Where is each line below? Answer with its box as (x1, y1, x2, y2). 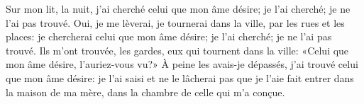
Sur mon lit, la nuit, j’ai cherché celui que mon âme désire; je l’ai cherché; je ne (6, 1, 351, 16)
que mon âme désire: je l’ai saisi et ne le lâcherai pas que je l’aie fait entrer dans (6, 70, 354, 85)
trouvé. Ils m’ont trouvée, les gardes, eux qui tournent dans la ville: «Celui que (6, 42, 349, 57)
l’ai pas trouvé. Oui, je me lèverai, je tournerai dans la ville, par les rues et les (6, 15, 345, 30)
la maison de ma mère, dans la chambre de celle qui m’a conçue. (6, 84, 285, 99)
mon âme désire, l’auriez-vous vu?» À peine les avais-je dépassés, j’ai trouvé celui (6, 57, 358, 71)
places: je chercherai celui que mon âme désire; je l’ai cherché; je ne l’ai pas (6, 29, 332, 44)
